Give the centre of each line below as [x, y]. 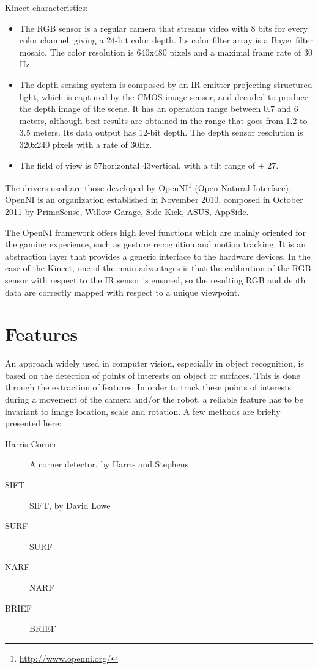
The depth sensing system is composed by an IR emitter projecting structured [166, 84]
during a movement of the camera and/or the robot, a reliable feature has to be [154, 399]
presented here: [33, 423]
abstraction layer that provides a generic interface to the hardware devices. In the [158, 256]
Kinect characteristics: [46, 7]
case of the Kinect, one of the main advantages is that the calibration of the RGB [158, 268]
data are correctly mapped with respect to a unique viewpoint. [123, 292]
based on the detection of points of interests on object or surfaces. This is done [153, 375]
